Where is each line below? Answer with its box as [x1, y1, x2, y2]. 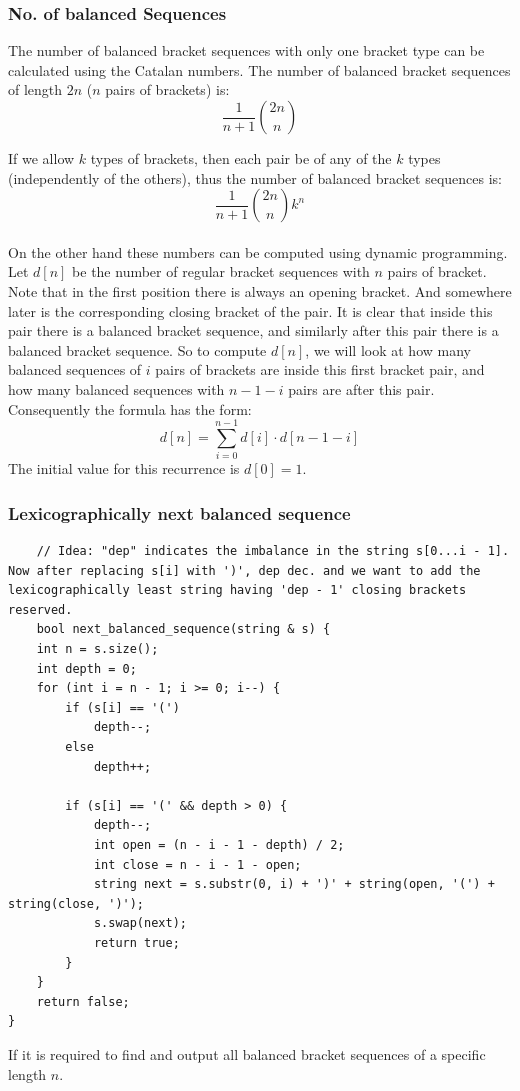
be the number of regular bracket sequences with [72, 261, 370, 282]
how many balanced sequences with [8, 378, 225, 399]
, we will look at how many [305, 339, 471, 360]
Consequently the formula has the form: [8, 398, 252, 419]
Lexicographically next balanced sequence [8, 500, 351, 525]
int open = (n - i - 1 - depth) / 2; [93, 837, 345, 852]
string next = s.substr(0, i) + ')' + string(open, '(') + [93, 877, 495, 892]
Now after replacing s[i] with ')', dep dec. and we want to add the [8, 563, 481, 578]
